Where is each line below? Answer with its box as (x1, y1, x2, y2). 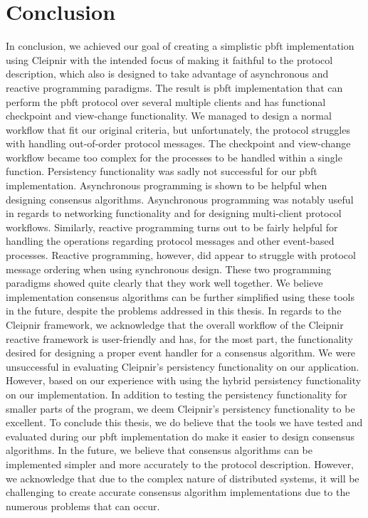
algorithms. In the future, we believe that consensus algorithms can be (6, 443, 312, 458)
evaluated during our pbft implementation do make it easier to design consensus (6, 428, 355, 443)
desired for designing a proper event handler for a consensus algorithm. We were (6, 345, 356, 360)
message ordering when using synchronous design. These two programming (6, 261, 332, 276)
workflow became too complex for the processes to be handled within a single (6, 149, 342, 164)
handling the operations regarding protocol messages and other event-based (6, 233, 335, 248)
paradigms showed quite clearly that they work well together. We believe (6, 275, 323, 290)
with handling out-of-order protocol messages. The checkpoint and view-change (6, 136, 351, 151)
